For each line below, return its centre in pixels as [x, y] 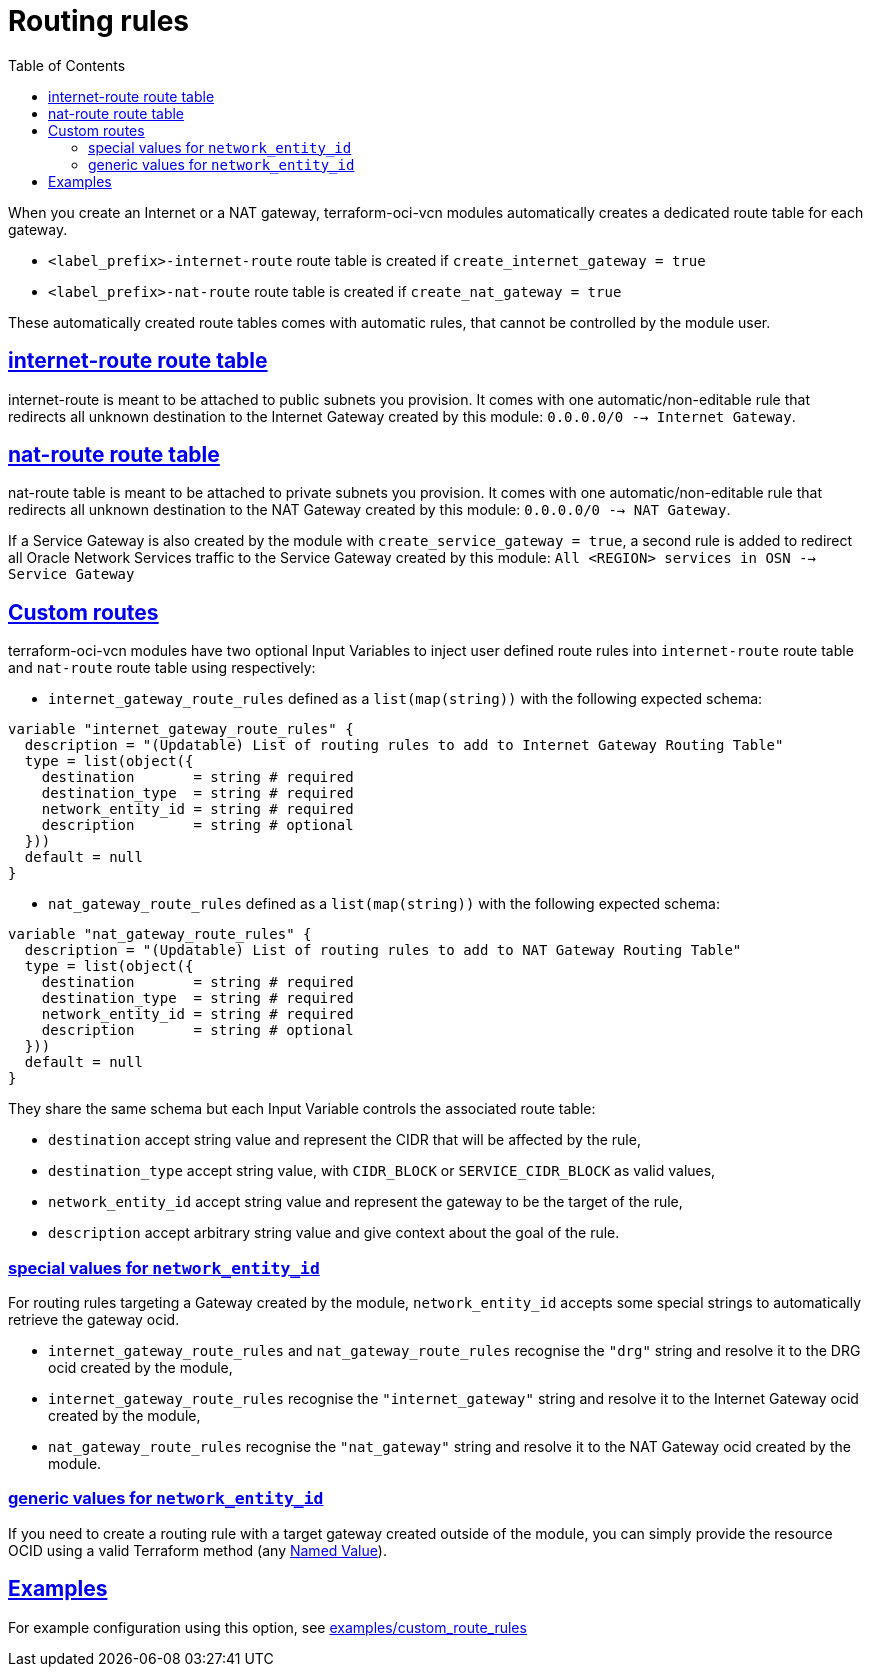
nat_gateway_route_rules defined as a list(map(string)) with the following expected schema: [384, 904]
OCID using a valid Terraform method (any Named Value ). [197, 1550]
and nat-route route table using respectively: [162, 668]
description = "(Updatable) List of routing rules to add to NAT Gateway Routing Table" [383, 950]
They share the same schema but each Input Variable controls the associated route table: [302, 1109]
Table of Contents [67, 65]
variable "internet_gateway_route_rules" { [181, 729]
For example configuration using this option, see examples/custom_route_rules [267, 1627]
